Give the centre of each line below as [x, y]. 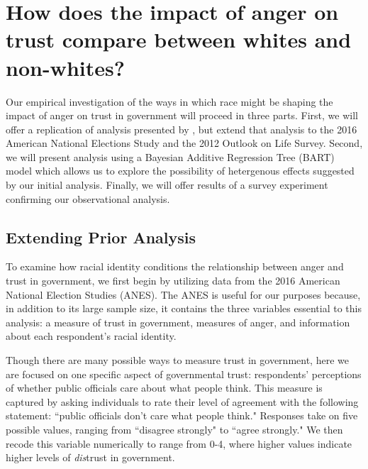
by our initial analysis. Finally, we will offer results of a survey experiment [167, 185]
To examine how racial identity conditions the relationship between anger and [175, 266]
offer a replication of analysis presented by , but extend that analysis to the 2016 [182, 129]
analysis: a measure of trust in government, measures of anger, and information [178, 322]
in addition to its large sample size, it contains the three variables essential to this [184, 308]
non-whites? [65, 67]
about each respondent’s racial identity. [91, 336]
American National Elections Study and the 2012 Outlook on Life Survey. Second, [184, 143]
